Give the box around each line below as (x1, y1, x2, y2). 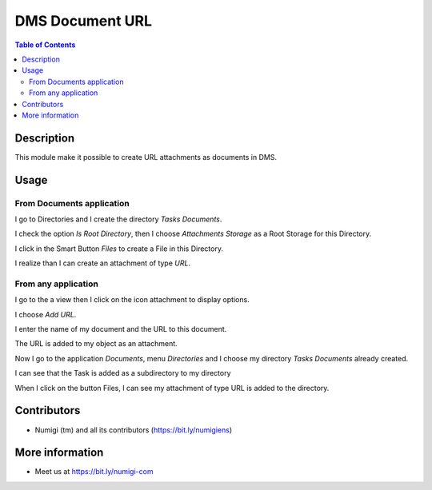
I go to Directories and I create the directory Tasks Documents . (14, 214, 222, 224)
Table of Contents (14, 40, 76, 50)
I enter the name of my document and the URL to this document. (14, 325, 227, 334)
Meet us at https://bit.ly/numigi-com (34, 467, 154, 476)
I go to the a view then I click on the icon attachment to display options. (14, 295, 250, 305)
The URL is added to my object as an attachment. (14, 339, 178, 349)
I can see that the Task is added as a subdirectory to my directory (14, 368, 231, 378)
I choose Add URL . (14, 309, 77, 319)
